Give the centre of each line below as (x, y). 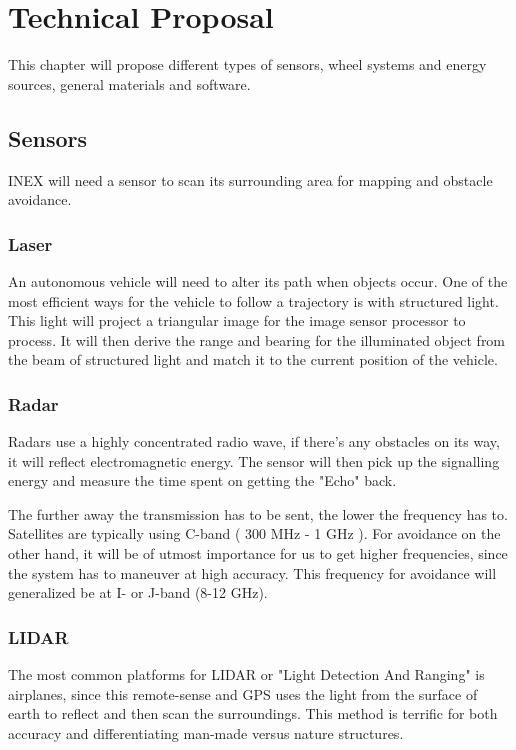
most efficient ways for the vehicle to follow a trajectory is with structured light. (253, 300)
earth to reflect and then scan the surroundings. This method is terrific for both (253, 713)
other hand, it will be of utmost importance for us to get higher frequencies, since (258, 553)
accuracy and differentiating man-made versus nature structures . (206, 732)
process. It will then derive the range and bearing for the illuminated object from (257, 339)
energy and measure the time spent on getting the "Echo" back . (202, 480)
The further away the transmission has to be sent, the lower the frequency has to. (258, 513)
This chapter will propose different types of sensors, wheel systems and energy (247, 64)
